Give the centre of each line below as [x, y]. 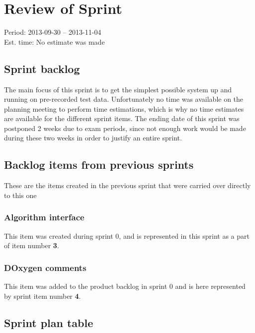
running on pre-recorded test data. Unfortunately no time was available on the [124, 99]
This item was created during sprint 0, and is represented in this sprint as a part [127, 235]
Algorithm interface [44, 217]
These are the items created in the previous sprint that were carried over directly [127, 185]
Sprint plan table [49, 322]
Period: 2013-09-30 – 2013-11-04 [53, 32]
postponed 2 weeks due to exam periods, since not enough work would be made [125, 128]
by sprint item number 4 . [42, 296]
